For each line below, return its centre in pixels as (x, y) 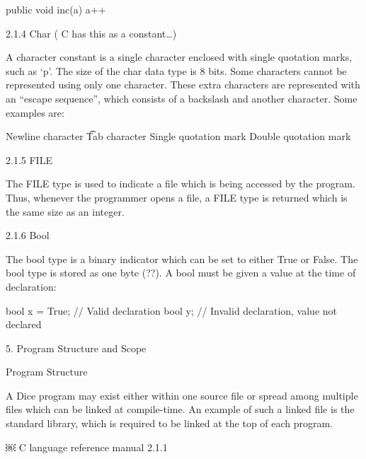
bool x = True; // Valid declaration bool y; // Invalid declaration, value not (172, 310)
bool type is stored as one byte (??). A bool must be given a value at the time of (181, 273)
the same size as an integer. (65, 211)
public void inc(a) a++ (56, 9)
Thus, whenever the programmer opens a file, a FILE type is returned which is (177, 197)
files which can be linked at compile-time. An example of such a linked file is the (180, 409)
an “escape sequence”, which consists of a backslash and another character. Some (182, 98)
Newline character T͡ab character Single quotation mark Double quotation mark (178, 136)
